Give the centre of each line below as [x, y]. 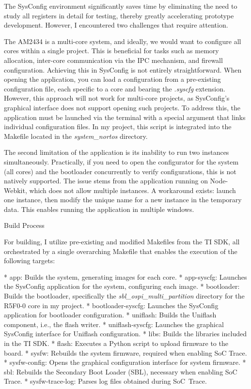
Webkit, [16, 190]
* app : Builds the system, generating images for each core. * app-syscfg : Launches [125, 277]
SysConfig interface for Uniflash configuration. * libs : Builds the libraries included [125, 334]
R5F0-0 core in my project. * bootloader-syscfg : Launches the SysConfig [111, 305]
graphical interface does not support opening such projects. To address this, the [122, 107]
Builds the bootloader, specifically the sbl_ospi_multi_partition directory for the [124, 296]
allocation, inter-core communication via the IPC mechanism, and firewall [113, 60]
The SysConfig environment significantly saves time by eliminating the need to [121, 6]
